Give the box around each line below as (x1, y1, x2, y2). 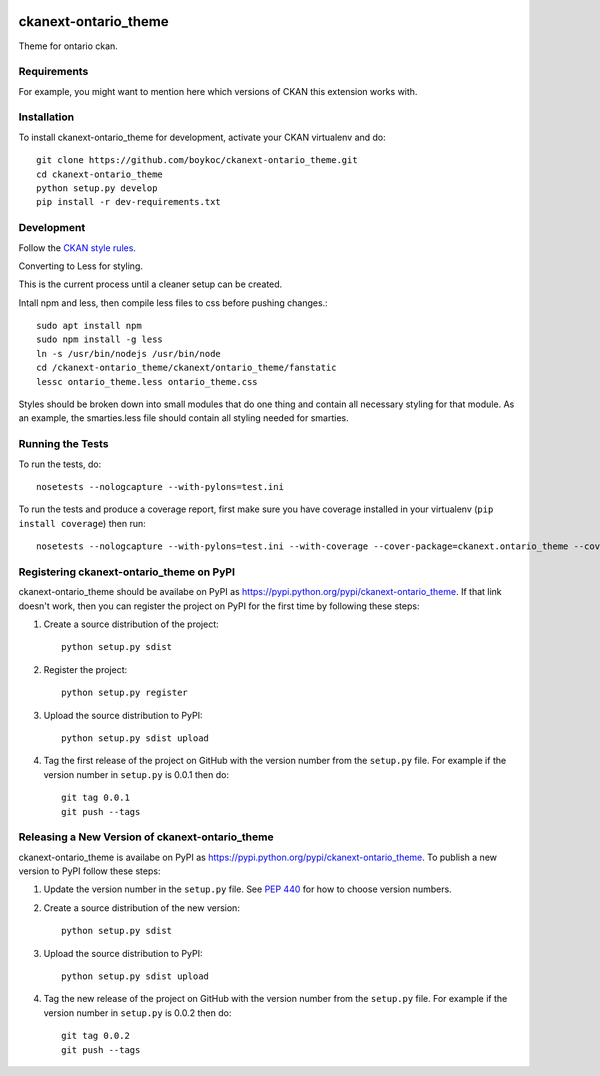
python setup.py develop (36, 182, 158, 194)
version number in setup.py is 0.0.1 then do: (43, 768, 230, 780)
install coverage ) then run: (18, 517, 146, 529)
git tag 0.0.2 (61, 1030, 130, 1042)
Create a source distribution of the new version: (43, 901, 240, 914)
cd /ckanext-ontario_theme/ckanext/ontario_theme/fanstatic (36, 362, 337, 374)
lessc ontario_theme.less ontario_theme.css (36, 376, 259, 387)
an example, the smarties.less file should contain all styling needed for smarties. (18, 412, 349, 424)
